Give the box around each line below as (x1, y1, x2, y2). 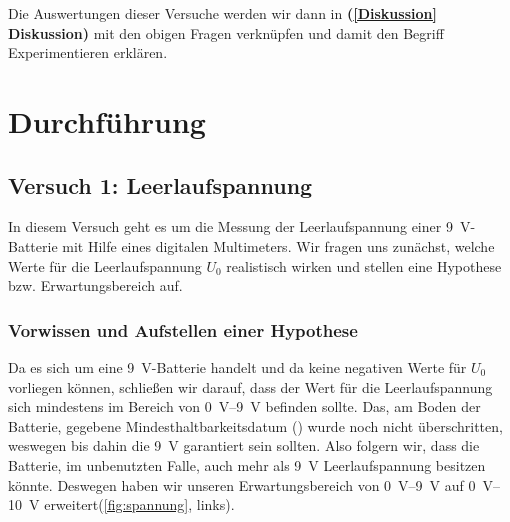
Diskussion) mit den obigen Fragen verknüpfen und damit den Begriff (8, 22, 444, 43)
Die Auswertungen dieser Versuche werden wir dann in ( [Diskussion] (8, 3, 437, 23)
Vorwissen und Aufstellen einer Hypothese (8, 317, 358, 342)
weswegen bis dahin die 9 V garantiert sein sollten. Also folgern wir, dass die (8, 435, 480, 456)
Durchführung (8, 100, 206, 141)
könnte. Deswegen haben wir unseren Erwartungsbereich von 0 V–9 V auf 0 (8, 474, 476, 495)
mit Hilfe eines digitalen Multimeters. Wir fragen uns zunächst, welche (62, 235, 495, 256)
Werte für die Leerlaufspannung (8, 255, 202, 276)
